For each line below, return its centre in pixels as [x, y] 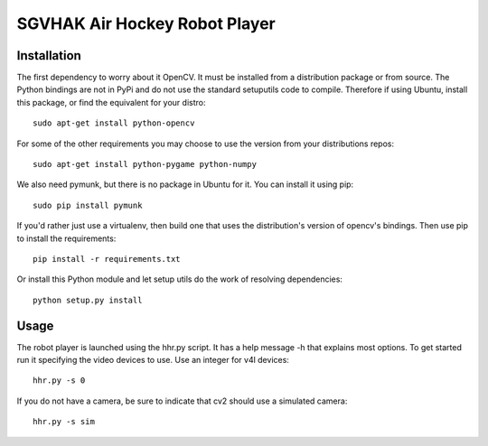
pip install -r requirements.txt [107, 259]
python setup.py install [88, 300]
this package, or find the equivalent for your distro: [111, 102]
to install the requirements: [66, 238]
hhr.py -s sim [64, 422]
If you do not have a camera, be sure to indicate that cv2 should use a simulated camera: [182, 401]
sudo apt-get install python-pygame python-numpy [145, 164]
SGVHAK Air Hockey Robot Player [146, 23]
